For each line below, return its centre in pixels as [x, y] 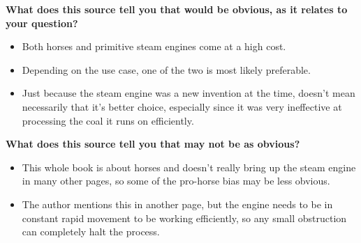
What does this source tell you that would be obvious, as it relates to [177, 9]
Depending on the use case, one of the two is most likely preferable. [166, 69]
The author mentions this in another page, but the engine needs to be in [177, 204]
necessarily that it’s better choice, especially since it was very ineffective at [182, 106]
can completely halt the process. [91, 232]
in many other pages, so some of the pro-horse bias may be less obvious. [176, 181]
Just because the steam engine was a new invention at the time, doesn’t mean [189, 93]
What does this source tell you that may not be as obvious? [153, 144]
